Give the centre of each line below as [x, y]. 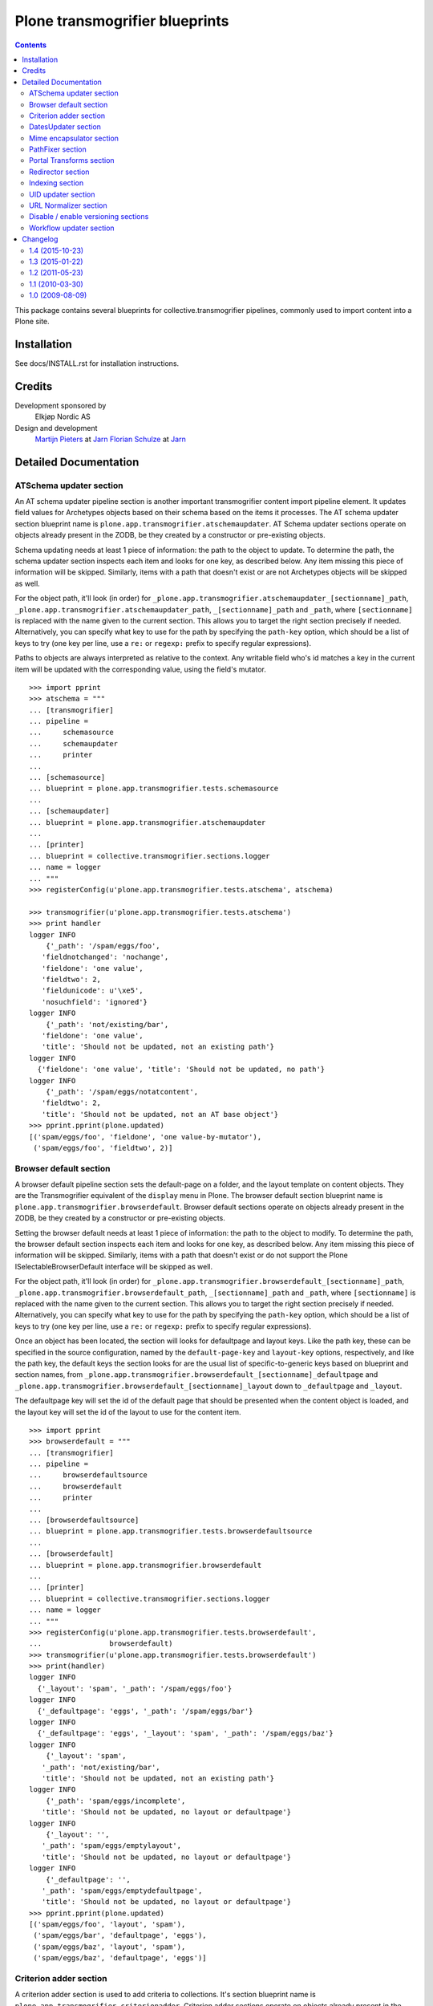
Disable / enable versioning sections [89, 217]
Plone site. [32, 321]
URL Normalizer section [68, 205]
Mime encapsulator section [74, 138]
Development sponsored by [61, 405]
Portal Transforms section [72, 160]
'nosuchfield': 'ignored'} [95, 1002]
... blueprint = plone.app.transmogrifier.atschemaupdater [148, 822]
